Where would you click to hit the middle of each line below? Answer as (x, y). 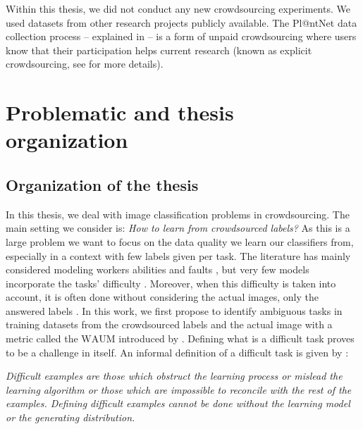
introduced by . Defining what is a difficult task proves (236, 338)
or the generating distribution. (70, 417)
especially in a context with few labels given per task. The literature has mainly (178, 255)
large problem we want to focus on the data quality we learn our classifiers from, (180, 241)
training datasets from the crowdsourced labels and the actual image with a (169, 324)
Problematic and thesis (120, 112)
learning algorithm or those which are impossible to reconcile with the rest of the (179, 389)
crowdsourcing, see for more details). (85, 64)
